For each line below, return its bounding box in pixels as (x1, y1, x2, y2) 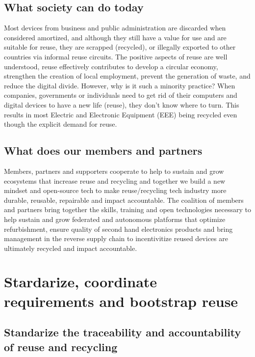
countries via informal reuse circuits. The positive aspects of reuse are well (4, 51, 228, 61)
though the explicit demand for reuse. (4, 119, 117, 129)
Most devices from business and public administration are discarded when (4, 23, 226, 33)
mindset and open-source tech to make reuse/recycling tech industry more (4, 185, 227, 195)
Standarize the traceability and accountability (4, 325, 241, 340)
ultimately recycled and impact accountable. (4, 243, 137, 253)
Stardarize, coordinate (4, 272, 157, 292)
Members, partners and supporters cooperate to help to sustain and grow (4, 165, 224, 176)
